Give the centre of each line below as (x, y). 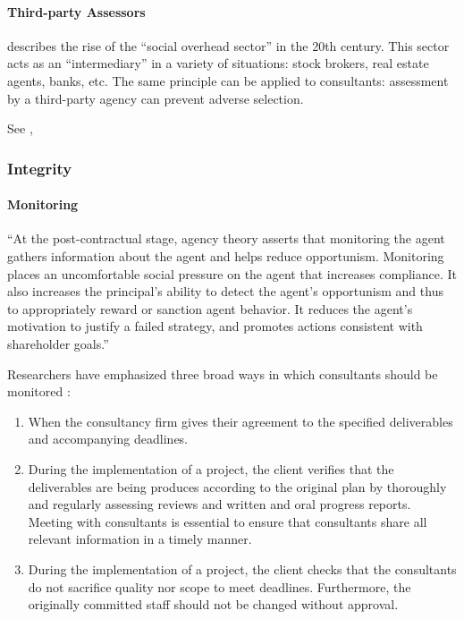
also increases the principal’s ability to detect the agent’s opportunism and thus (225, 291)
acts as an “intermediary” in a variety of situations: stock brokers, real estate (218, 63)
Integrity (40, 168)
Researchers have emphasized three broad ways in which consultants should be (223, 373)
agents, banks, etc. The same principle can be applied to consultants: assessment (228, 80)
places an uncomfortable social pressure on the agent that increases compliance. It (232, 273)
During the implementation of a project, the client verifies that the (211, 468)
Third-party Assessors (76, 11)
